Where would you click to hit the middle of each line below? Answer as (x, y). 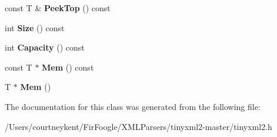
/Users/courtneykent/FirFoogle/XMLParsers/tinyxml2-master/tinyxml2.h (138, 126)
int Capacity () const (45, 47)
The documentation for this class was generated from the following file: (133, 106)
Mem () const (68, 67)
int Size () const (35, 27)
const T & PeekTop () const (58, 8)
